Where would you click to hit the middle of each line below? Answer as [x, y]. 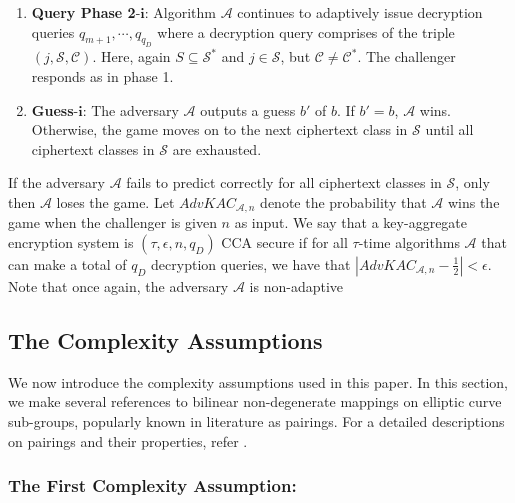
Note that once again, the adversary [118, 285]
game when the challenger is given [112, 222]
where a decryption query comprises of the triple [306, 31]
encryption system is [71, 241]
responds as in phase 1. [102, 75]
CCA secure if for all [284, 241]
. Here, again [131, 56]
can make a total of [67, 263]
